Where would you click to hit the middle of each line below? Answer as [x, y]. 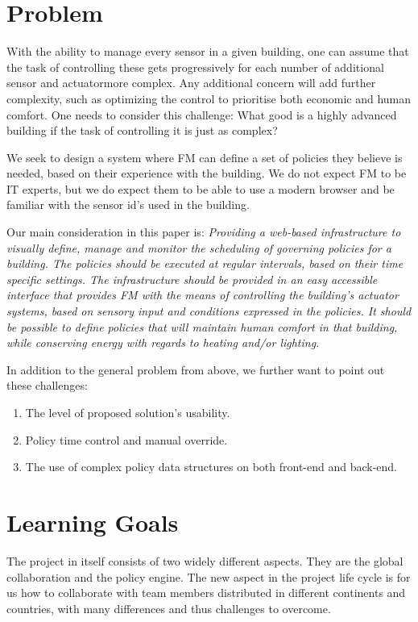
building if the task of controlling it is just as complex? [142, 130]
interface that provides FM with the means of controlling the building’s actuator [203, 295]
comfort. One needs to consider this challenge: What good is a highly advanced [202, 114]
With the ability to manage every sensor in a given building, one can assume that [208, 51]
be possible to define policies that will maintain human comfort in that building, [202, 326]
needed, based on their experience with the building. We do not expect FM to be [207, 173]
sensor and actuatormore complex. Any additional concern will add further [191, 83]
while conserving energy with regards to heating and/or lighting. [163, 342]
